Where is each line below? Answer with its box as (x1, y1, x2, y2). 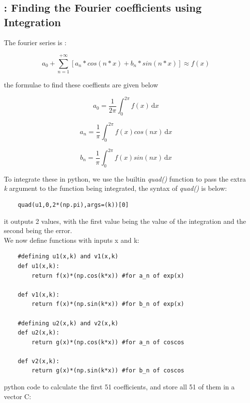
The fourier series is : (4, 37, 67, 47)
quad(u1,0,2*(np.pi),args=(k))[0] (17, 201, 129, 208)
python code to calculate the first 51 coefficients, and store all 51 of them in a (4, 382, 235, 392)
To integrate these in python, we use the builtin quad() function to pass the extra (4, 173, 246, 184)
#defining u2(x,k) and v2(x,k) (17, 319, 119, 327)
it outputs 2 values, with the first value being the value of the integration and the (4, 216, 246, 226)
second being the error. (4, 225, 72, 235)
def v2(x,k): (17, 357, 60, 365)
